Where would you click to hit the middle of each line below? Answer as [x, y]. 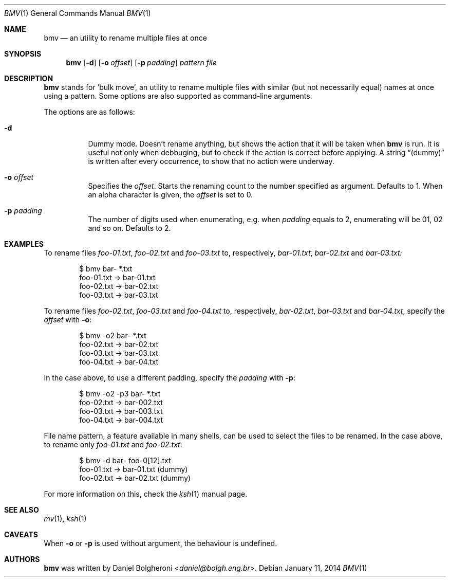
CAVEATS [21, 534]
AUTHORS [22, 559]
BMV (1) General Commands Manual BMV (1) [78, 13]
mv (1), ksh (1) [65, 519]
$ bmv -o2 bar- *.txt [113, 335]
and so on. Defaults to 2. [129, 228]
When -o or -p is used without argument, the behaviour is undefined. [161, 543]
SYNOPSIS [23, 54]
